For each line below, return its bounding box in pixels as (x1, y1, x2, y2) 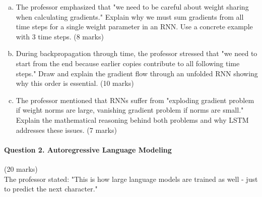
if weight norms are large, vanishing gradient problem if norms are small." (16, 105, 244, 115)
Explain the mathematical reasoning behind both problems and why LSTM (16, 114, 249, 125)
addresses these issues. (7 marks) (16, 124, 117, 135)
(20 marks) (4, 163, 38, 174)
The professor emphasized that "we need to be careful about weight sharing (16, 2, 249, 12)
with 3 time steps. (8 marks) (16, 31, 104, 41)
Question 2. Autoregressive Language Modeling (4, 144, 172, 155)
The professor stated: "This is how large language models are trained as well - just (4, 173, 258, 184)
